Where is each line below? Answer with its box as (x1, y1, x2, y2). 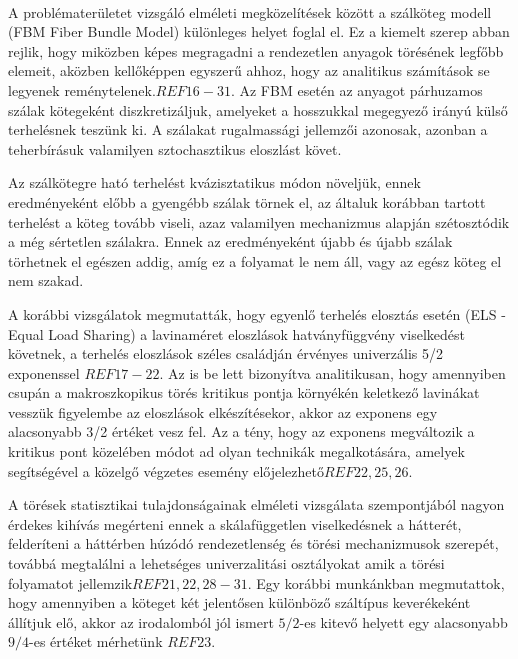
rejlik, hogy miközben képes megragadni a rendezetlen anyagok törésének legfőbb (8, 40, 504, 61)
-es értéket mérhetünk (29, 631, 163, 652)
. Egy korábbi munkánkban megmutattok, (247, 572, 505, 593)
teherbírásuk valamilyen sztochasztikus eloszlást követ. (8, 138, 342, 159)
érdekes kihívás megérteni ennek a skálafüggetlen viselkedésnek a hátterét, (8, 513, 462, 534)
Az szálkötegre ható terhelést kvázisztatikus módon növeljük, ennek (8, 172, 421, 193)
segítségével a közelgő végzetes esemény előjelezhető (8, 460, 324, 481)
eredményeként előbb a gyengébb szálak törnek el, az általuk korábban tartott (8, 191, 486, 212)
